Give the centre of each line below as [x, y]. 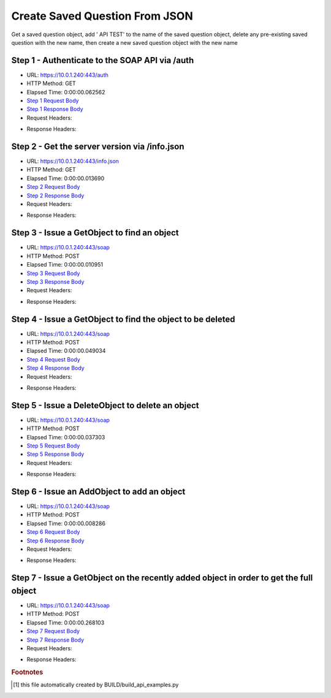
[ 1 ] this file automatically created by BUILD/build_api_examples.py [96, 685]
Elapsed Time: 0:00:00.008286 [66, 523]
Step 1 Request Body [53, 101]
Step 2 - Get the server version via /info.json [98, 146]
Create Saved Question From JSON [102, 16]
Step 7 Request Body [53, 631]
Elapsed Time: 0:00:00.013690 [66, 178]
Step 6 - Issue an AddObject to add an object [98, 491]
